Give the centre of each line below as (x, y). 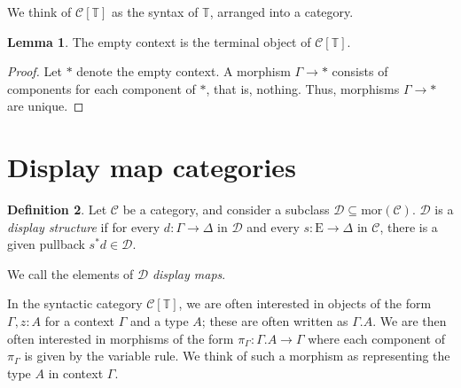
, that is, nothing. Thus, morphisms (303, 88)
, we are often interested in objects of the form (305, 303)
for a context (79, 321)
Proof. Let (35, 71)
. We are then (410, 321)
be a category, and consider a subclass (226, 210)
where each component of (377, 338)
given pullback (46, 244)
